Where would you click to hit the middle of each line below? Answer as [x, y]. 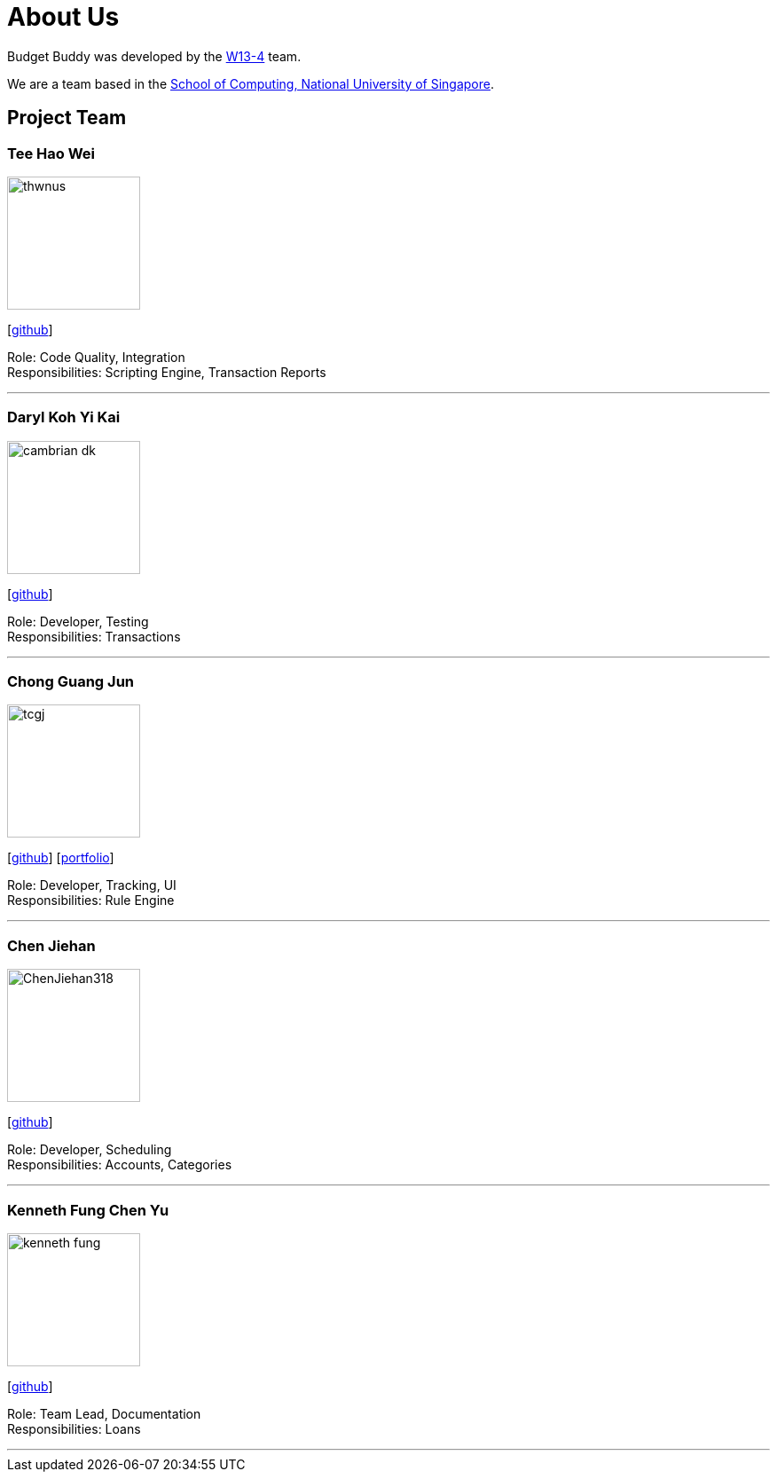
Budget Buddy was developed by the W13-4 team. [154, 56]
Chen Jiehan [51, 945]
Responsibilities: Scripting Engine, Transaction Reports [167, 372]
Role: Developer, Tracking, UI [92, 885]
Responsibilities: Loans [74, 1428]
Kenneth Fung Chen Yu [88, 1210]
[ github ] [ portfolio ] [61, 858]
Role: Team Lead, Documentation [104, 1413]
